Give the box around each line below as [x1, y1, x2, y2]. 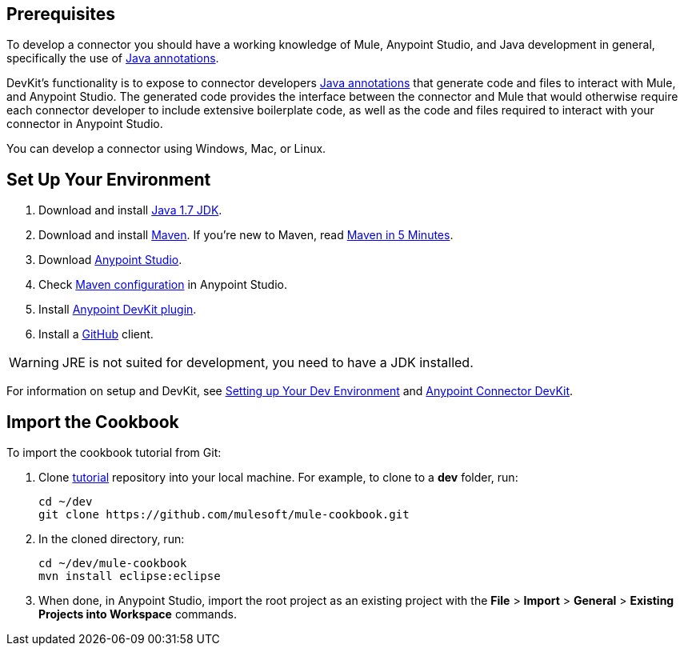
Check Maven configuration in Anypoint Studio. [38, 278, 287, 292]
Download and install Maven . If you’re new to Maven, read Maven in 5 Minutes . [38, 228, 454, 242]
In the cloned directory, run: [38, 532, 185, 546]
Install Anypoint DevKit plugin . [38, 302, 197, 317]
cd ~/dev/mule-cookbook [38, 557, 187, 570]
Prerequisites [6, 4, 115, 24]
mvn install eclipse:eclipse [38, 570, 221, 583]
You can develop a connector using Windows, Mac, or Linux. [6, 142, 326, 156]
